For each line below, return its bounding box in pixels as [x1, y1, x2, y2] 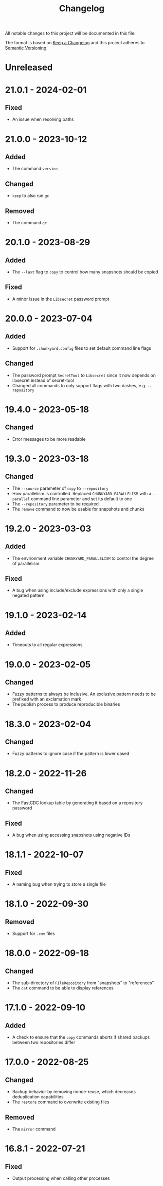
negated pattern [12, 593, 45, 598]
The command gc [12, 220, 47, 225]
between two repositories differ [12, 1040, 75, 1045]
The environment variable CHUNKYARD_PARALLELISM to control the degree [12, 555, 154, 561]
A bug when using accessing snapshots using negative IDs [12, 832, 130, 838]
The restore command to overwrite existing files [12, 1099, 109, 1105]
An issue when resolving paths [12, 116, 74, 122]
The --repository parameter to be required [12, 501, 99, 506]
